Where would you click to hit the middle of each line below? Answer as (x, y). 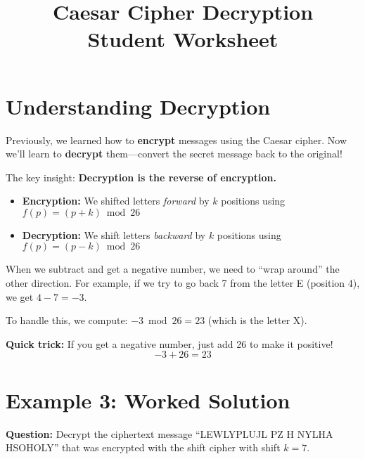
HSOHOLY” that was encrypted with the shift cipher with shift (143, 447)
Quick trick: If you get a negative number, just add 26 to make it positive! (169, 343)
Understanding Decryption (138, 106)
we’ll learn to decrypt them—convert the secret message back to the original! (174, 154)
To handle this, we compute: (67, 320)
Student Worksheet (183, 39)
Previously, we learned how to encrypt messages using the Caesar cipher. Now (177, 140)
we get (20, 296)
